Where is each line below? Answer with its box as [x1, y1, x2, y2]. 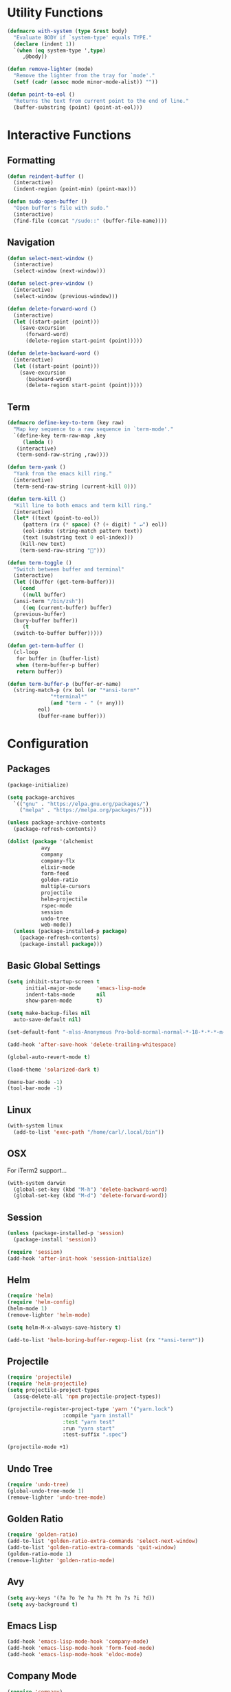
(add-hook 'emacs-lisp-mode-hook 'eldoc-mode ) [7, 1651, 143, 1657]
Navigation [7, 237, 55, 248]
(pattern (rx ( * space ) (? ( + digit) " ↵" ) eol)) [22, 521, 168, 529]
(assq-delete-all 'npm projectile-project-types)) [13, 1393, 162, 1400]
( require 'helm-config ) [7, 1299, 76, 1306]
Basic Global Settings [7, 960, 101, 972]
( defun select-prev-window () [7, 280, 94, 287]
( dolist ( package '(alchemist [7, 838, 94, 845]
